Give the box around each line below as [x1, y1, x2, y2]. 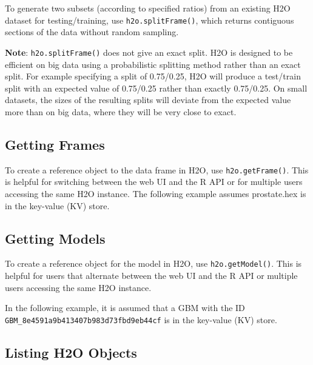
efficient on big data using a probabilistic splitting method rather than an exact [5, 58, 301, 70]
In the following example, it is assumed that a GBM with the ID [5, 301, 245, 314]
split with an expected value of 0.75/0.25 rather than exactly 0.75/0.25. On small [5, 81, 308, 94]
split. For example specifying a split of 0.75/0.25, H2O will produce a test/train [5, 70, 301, 82]
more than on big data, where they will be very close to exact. [5, 105, 237, 118]
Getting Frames [5, 135, 105, 153]
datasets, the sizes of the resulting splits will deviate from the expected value [5, 93, 291, 106]
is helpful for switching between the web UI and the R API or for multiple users [5, 175, 303, 188]
